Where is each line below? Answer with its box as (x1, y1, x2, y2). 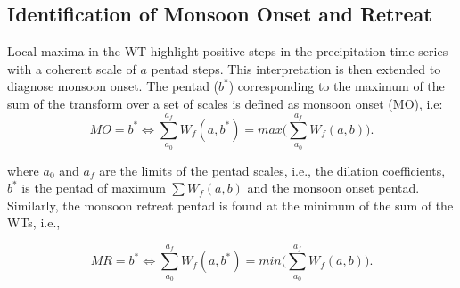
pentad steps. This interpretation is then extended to (151, 59, 441, 78)
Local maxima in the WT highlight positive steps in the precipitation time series (7, 42, 448, 61)
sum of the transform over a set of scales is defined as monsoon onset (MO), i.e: (7, 94, 443, 112)
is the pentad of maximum (21, 178, 166, 197)
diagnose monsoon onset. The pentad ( (7, 77, 219, 95)
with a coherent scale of (7, 59, 136, 78)
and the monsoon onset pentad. (247, 178, 420, 197)
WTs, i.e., (7, 213, 61, 232)
